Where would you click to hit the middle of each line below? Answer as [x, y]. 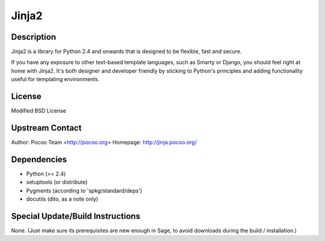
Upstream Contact [46, 128]
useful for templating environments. [55, 79]
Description [34, 37]
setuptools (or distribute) [57, 182]
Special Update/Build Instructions [76, 216]
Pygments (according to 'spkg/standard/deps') [84, 191]
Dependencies [39, 159]
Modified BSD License [39, 111]
